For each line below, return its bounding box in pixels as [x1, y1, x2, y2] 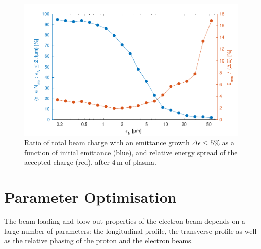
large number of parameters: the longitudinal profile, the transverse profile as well [4, 225, 257, 236]
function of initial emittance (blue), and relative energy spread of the [24, 147, 238, 157]
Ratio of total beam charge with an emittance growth [24, 137, 190, 148]
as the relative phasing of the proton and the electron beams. [4, 235, 193, 246]
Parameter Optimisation [4, 186, 177, 207]
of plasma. [125, 157, 156, 167]
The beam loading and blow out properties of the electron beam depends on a [4, 216, 245, 226]
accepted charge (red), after [24, 157, 110, 167]
